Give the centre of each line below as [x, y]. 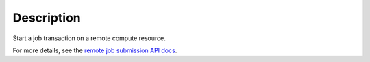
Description [47, 18]
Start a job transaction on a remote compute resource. [89, 38]
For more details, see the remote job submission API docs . [95, 50]
